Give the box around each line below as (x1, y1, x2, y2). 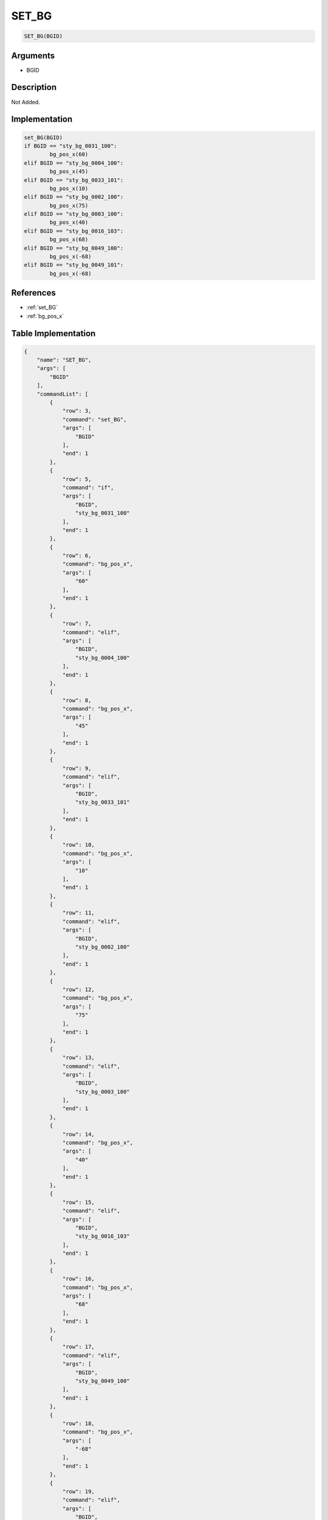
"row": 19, (62, 1488, 95, 1495)
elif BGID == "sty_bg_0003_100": (24, 210, 124, 218)
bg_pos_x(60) (49, 151, 89, 158)
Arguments (11, 50, 55, 61)
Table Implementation (11, 328, 96, 339)
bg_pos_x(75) (49, 202, 89, 209)
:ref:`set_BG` (26, 304, 58, 311)
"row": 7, (62, 620, 92, 627)
